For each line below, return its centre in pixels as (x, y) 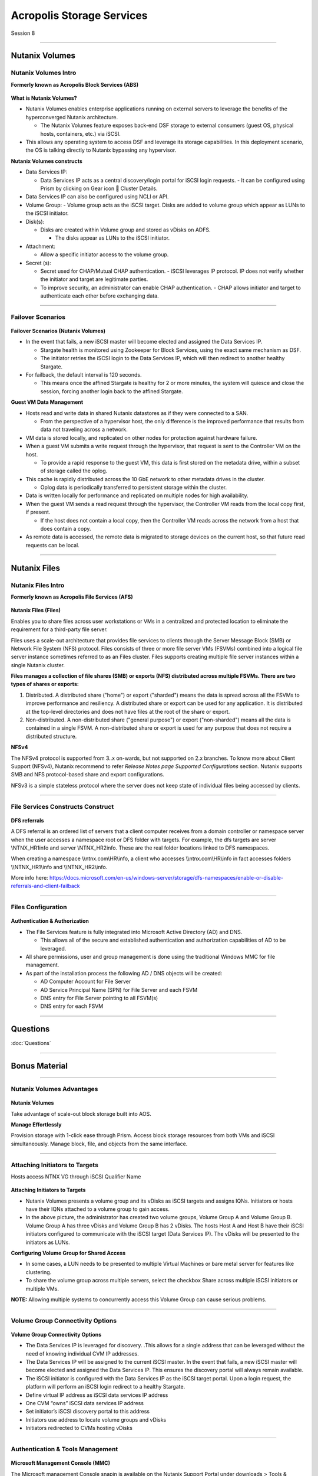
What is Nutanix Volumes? (44, 98)
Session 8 (23, 33)
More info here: (29, 878)
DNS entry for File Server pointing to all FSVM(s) (99, 998)
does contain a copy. (66, 529)
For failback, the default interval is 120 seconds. (84, 374)
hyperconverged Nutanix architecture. (72, 117)
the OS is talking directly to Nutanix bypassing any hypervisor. (101, 150)
